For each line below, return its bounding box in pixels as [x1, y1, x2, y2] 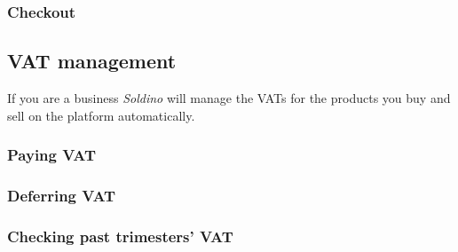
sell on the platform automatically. [7, 106, 195, 124]
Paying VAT [7, 144, 97, 166]
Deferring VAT [7, 185, 116, 206]
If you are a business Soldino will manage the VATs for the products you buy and [7, 89, 451, 107]
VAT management [7, 47, 177, 75]
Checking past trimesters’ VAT [7, 224, 233, 247]
